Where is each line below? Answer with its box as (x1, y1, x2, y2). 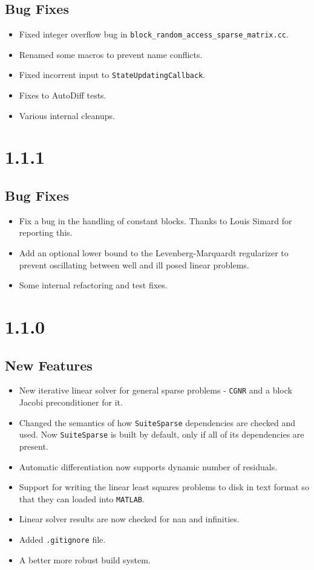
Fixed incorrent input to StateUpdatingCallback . (19, 68, 206, 81)
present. (19, 439, 48, 452)
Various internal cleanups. (19, 109, 115, 121)
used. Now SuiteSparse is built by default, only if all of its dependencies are (19, 428, 304, 441)
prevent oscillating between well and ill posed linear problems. (19, 258, 249, 271)
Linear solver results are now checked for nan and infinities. (19, 513, 240, 525)
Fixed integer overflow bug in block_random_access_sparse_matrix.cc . (19, 28, 289, 40)
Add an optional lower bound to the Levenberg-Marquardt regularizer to (19, 247, 289, 259)
